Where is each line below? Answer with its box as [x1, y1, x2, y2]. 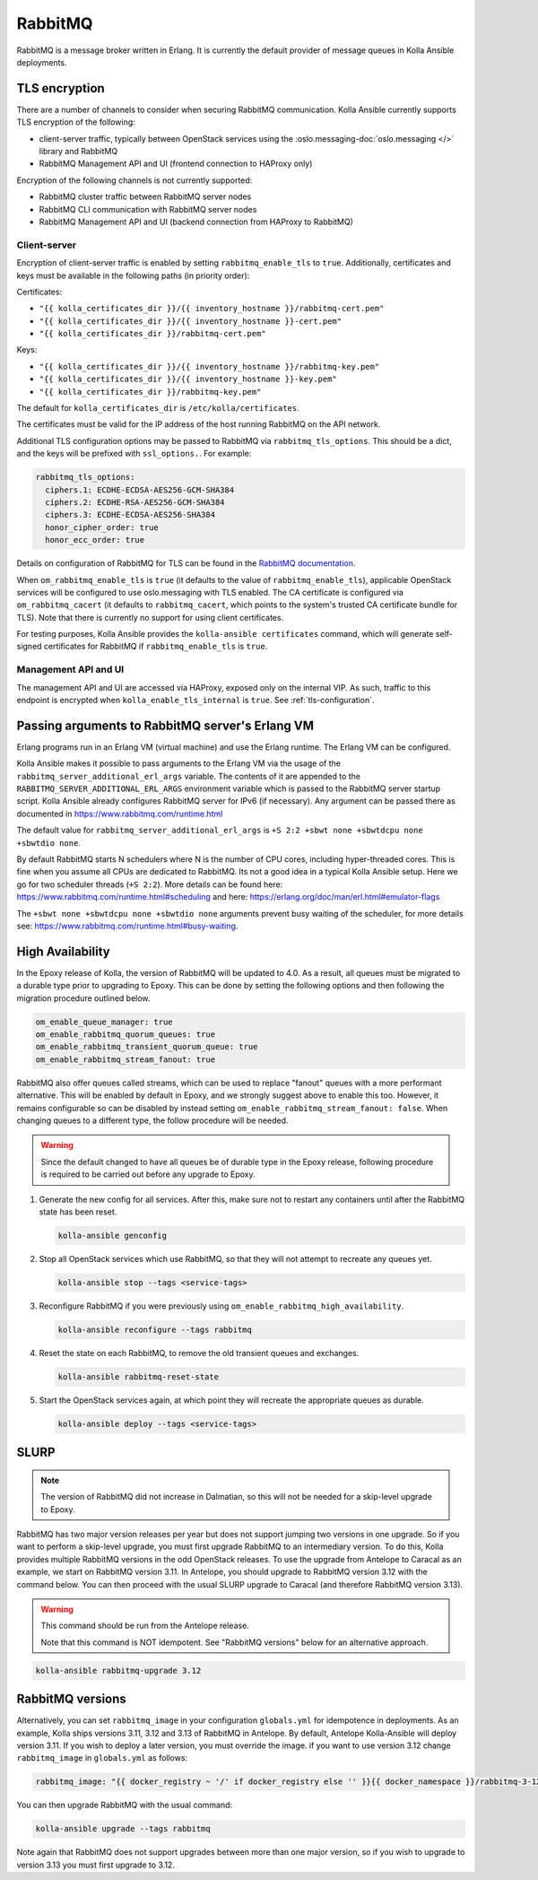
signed [16, 641, 42, 652]
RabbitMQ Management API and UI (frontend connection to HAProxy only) [39, 158, 313, 170]
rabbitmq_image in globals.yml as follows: [16, 1753, 188, 1763]
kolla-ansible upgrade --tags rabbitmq [35, 1823, 211, 1834]
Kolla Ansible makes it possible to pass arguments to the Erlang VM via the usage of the [16, 758, 341, 769]
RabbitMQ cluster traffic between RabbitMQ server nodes [39, 191, 252, 202]
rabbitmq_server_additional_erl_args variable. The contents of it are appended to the [16, 770, 360, 781]
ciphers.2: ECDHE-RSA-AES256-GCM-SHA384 [45, 497, 225, 507]
